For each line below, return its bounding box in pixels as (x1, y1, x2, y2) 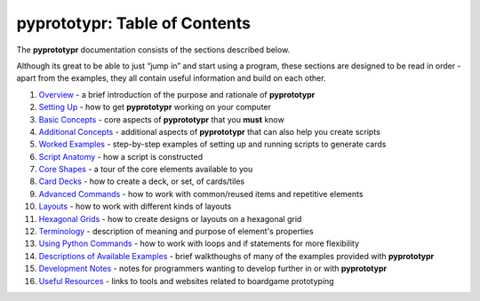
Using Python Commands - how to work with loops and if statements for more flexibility (38, 238, 360, 249)
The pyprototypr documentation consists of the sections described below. (16, 44, 291, 55)
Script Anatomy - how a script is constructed (38, 151, 204, 162)
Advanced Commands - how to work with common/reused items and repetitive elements (38, 188, 364, 199)
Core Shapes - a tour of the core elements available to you (38, 164, 253, 175)
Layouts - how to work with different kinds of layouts (38, 201, 232, 212)
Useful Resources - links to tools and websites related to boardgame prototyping (38, 275, 334, 286)
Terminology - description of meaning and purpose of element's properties (38, 226, 315, 237)
